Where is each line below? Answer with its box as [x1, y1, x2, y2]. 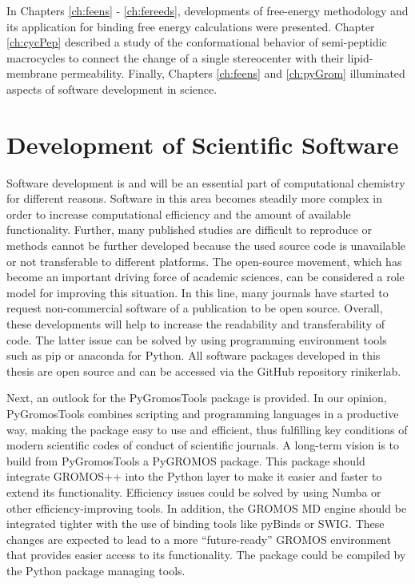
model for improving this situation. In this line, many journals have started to [6, 284, 389, 300]
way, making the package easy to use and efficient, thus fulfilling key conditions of [6, 421, 408, 437]
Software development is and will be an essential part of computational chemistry [6, 174, 405, 191]
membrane [6, 65, 58, 82]
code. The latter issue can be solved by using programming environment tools [6, 331, 387, 348]
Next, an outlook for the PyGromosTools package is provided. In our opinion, [6, 389, 387, 406]
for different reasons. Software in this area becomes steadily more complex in [6, 190, 382, 207]
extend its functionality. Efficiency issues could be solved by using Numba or [6, 483, 381, 500]
